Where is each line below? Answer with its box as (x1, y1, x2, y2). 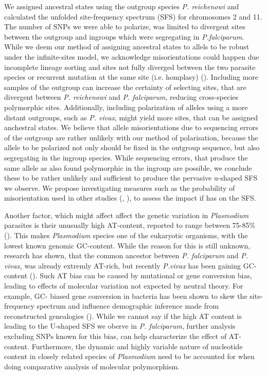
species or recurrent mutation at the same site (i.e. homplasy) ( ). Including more (4, 72, 259, 82)
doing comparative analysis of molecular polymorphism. (4, 361, 180, 371)
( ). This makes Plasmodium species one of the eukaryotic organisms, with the (4, 230, 248, 241)
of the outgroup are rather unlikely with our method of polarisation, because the (4, 132, 258, 142)
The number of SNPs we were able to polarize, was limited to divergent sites (4, 21, 245, 32)
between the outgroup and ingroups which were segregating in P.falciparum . (4, 31, 244, 42)
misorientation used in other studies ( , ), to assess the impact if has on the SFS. (4, 192, 256, 203)
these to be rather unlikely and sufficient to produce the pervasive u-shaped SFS (4, 172, 258, 183)
